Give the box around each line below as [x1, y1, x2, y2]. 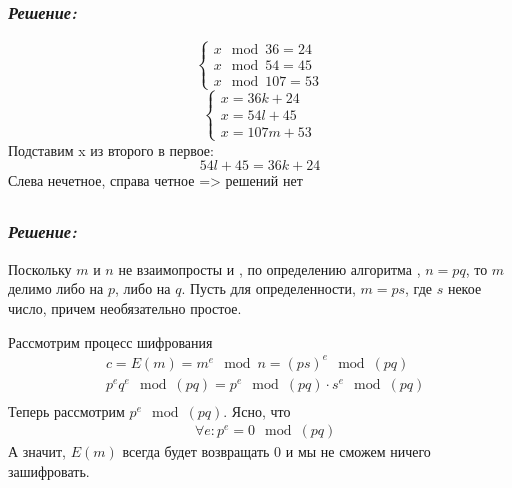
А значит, [8, 441, 66, 462]
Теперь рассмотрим [8, 400, 125, 421]
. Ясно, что [223, 400, 291, 421]
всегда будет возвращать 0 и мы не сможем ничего [122, 441, 431, 462]
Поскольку [8, 258, 72, 279]
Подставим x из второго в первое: [8, 139, 214, 160]
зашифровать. [8, 460, 90, 481]
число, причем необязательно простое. [8, 297, 242, 318]
